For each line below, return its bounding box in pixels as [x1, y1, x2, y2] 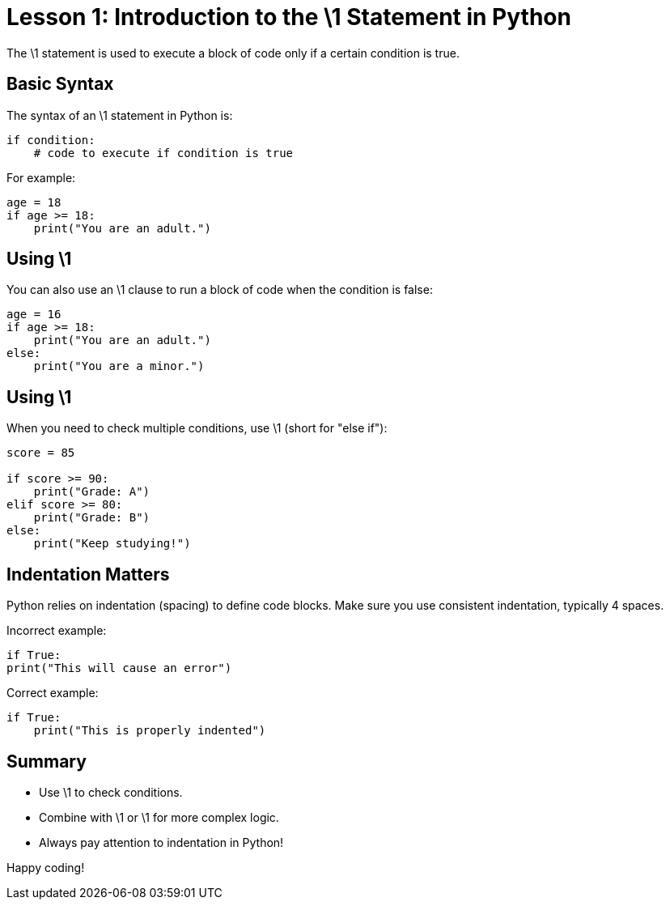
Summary [6, 751, 87, 772]
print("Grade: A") [33, 485, 151, 499]
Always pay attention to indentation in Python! [39, 835, 284, 849]
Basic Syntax [6, 74, 114, 95]
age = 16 [6, 308, 61, 321]
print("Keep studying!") [33, 537, 191, 551]
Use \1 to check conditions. [39, 785, 183, 799]
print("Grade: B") [33, 511, 151, 525]
